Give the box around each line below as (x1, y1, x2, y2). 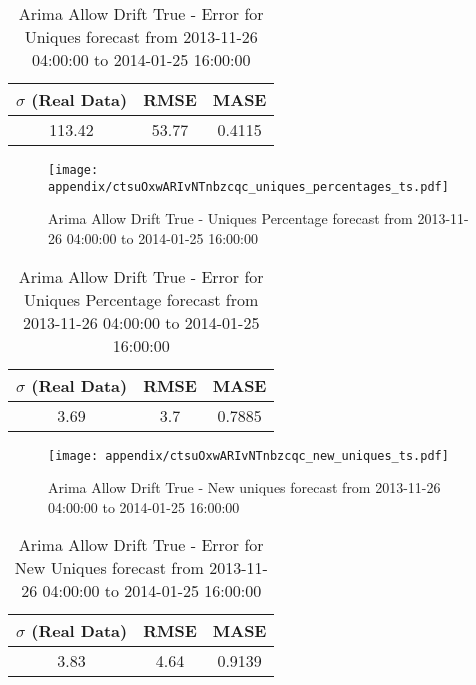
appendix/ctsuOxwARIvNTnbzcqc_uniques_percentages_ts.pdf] (48, 179, 449, 194)
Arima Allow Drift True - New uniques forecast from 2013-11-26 (48, 477, 441, 498)
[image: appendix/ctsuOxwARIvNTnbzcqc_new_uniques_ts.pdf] (48, 448, 449, 463)
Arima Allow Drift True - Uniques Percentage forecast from (48, 208, 413, 229)
